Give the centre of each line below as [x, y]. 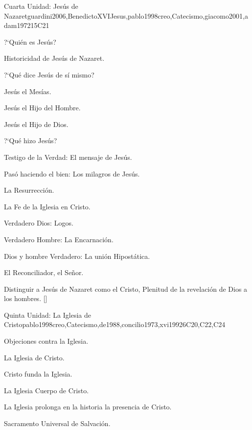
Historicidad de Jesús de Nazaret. [54, 58]
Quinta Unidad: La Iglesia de [48, 315]
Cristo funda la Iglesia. [38, 374]
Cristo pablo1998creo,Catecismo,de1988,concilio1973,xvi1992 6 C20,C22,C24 [115, 324]
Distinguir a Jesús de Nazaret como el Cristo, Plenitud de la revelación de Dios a [126, 289]
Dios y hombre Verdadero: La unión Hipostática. [77, 256]
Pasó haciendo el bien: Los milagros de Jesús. [72, 173]
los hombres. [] [26, 298]
